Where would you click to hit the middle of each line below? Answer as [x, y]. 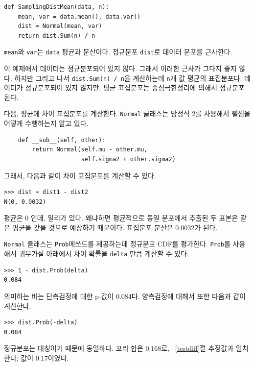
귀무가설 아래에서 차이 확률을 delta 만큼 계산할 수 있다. [104, 254]
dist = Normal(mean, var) [60, 26]
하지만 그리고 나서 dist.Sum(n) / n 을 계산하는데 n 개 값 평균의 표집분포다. [128, 78]
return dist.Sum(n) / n [57, 36]
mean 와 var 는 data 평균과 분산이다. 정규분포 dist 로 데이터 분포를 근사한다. [118, 52]
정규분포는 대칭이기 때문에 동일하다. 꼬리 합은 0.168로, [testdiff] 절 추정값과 [119, 348]
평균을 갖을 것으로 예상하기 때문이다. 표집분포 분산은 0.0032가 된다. [115, 227]
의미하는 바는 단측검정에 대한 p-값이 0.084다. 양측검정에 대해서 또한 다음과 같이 [125, 296]
